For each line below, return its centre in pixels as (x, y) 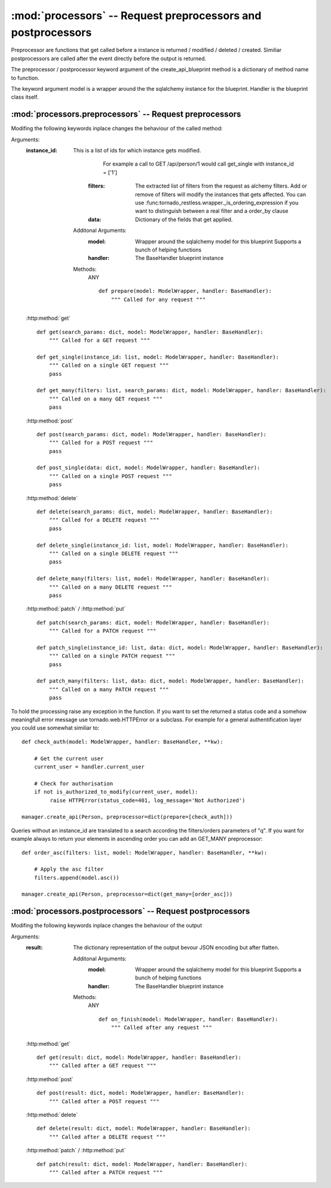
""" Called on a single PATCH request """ (112, 656)
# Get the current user (69, 758)
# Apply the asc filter (69, 869)
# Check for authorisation (73, 783)
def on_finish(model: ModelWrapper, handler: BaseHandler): (189, 1019)
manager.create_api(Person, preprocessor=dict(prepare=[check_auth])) (127, 817)
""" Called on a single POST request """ (111, 476)
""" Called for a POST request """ (101, 443)
